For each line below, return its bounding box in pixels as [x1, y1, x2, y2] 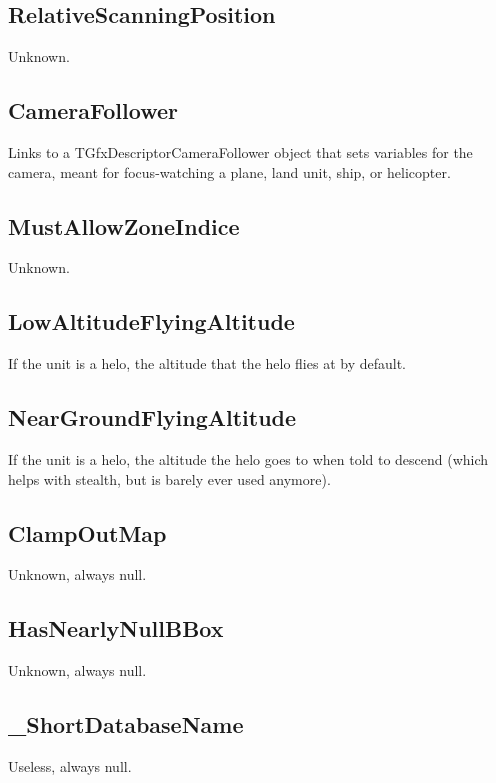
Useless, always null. [8, 755, 132, 776]
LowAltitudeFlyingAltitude [8, 306, 295, 337]
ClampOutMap [8, 517, 167, 548]
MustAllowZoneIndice [8, 210, 240, 241]
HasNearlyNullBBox [8, 613, 224, 644]
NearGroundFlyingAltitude [8, 402, 297, 433]
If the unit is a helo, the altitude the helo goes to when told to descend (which [8, 448, 489, 469]
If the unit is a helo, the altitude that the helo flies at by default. [8, 353, 407, 374]
